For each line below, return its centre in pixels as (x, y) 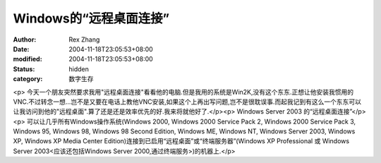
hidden (79, 69)
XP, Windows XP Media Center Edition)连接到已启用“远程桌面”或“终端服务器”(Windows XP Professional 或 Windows (181, 141)
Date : (21, 49)
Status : (24, 69)
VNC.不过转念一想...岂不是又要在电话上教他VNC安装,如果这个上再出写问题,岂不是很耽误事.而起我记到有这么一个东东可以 (187, 102)
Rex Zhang (84, 40)
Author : (25, 40)
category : (28, 79)
